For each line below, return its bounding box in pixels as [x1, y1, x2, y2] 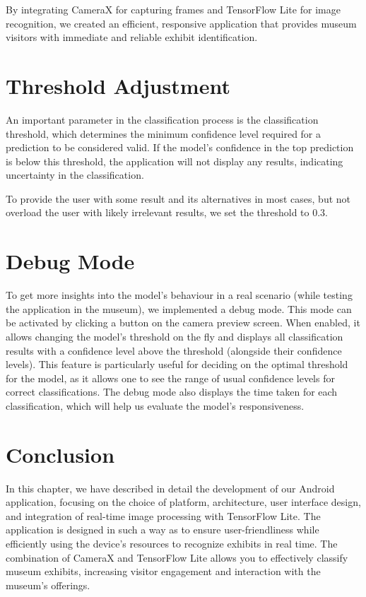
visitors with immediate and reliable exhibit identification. [6, 30, 258, 45]
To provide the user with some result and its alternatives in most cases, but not [6, 191, 351, 206]
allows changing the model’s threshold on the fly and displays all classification [6, 329, 343, 343]
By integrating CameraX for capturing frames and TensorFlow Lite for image [6, 2, 341, 16]
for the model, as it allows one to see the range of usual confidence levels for [6, 370, 335, 385]
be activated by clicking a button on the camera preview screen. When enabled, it [6, 315, 360, 330]
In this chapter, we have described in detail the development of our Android [6, 480, 335, 495]
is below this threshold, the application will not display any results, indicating [6, 153, 343, 168]
